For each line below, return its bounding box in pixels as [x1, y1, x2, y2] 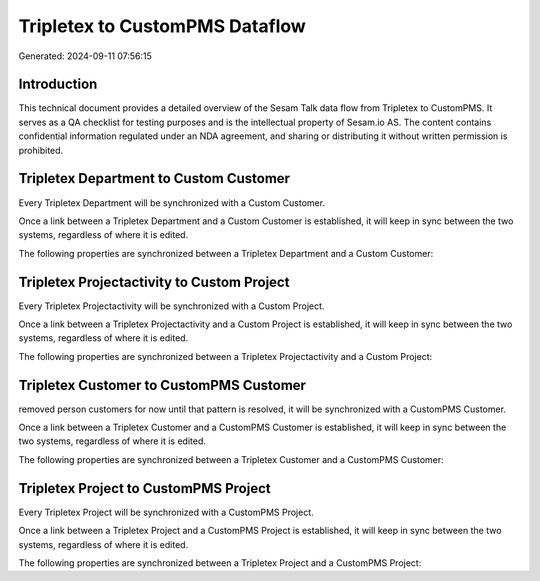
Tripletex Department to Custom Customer [18, 170, 290, 187]
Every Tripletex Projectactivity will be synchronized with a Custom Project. [18, 300, 325, 312]
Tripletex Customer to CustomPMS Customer [18, 376, 307, 394]
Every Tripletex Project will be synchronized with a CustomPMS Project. [18, 506, 314, 518]
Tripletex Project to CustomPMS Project [18, 480, 271, 497]
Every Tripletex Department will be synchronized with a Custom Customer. [18, 196, 325, 209]
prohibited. [18, 144, 64, 156]
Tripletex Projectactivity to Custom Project [18, 273, 290, 290]
